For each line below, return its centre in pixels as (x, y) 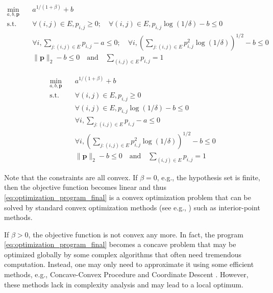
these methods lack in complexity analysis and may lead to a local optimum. (124, 284)
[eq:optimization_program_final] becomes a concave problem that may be (120, 244)
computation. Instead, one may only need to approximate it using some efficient (129, 264)
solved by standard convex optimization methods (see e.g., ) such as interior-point (132, 207)
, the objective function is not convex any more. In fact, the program (136, 234)
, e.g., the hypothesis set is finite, (208, 177)
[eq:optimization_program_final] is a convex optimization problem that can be (128, 197)
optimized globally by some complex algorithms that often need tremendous (123, 254)
